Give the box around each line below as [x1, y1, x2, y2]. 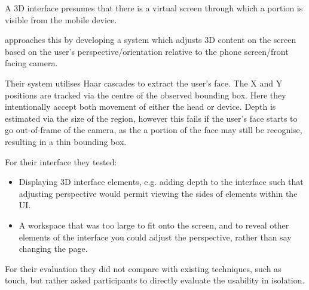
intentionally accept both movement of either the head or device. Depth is [5, 100, 276, 113]
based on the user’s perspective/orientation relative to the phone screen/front [5, 45, 289, 57]
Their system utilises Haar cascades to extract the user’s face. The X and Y [5, 76, 283, 89]
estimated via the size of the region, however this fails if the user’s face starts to [5, 112, 298, 124]
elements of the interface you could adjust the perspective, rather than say [19, 230, 292, 243]
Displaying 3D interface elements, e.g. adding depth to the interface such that [19, 175, 304, 188]
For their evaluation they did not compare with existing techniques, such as [5, 262, 282, 274]
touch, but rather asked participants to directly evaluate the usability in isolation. [5, 274, 305, 286]
